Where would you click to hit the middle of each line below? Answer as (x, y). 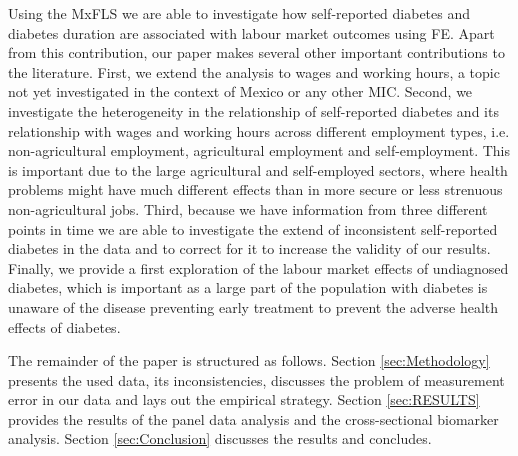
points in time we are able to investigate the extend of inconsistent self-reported (253, 228)
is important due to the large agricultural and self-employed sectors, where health (258, 169)
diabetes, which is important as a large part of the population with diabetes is (248, 287)
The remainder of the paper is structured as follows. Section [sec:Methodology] (249, 360)
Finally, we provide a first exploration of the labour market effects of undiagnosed (258, 267)
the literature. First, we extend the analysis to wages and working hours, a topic (254, 71)
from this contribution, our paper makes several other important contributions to (256, 52)
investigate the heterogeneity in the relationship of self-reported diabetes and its (253, 110)
